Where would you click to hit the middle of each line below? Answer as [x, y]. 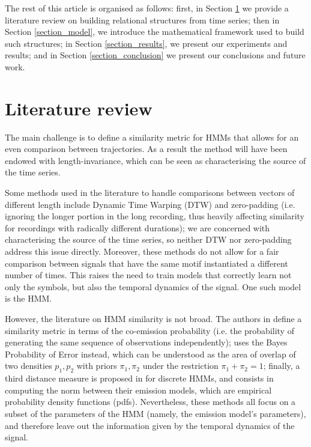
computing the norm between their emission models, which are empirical [138, 390]
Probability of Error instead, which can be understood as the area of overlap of [150, 354]
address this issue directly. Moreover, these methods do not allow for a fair [142, 251]
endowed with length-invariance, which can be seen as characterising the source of [155, 160]
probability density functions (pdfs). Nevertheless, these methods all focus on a [150, 402]
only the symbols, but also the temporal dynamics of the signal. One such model [153, 286]
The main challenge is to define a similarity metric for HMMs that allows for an [152, 137]
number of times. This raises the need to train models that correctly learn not [148, 275]
